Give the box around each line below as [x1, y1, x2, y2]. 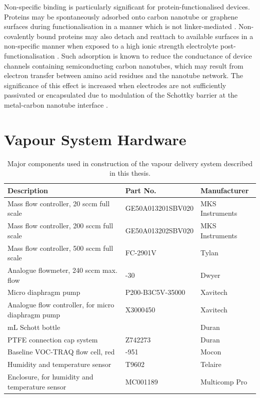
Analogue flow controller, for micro [7, 299, 114, 310]
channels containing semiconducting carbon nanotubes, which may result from [4, 60, 243, 71]
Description [7, 185, 48, 195]
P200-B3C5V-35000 [125, 287, 185, 297]
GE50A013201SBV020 [125, 203, 194, 213]
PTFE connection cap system [7, 334, 98, 344]
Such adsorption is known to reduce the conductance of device [61, 50, 252, 61]
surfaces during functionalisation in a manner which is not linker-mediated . [4, 21, 236, 32]
